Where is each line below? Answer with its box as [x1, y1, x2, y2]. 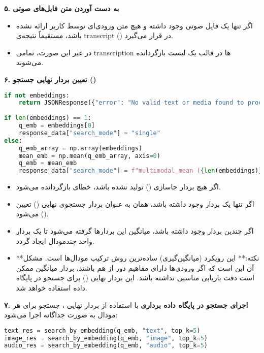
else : [4, 137, 22, 144]
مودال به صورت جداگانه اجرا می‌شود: [4, 309, 118, 320]
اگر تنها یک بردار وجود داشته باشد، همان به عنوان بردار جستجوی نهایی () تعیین [16, 198, 254, 209]
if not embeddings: [4, 91, 70, 99]
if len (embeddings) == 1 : [4, 114, 91, 122]
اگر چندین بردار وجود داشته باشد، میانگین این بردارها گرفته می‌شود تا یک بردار [16, 225, 254, 236]
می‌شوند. [16, 57, 44, 68]
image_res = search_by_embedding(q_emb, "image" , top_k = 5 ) [4, 334, 208, 342]
